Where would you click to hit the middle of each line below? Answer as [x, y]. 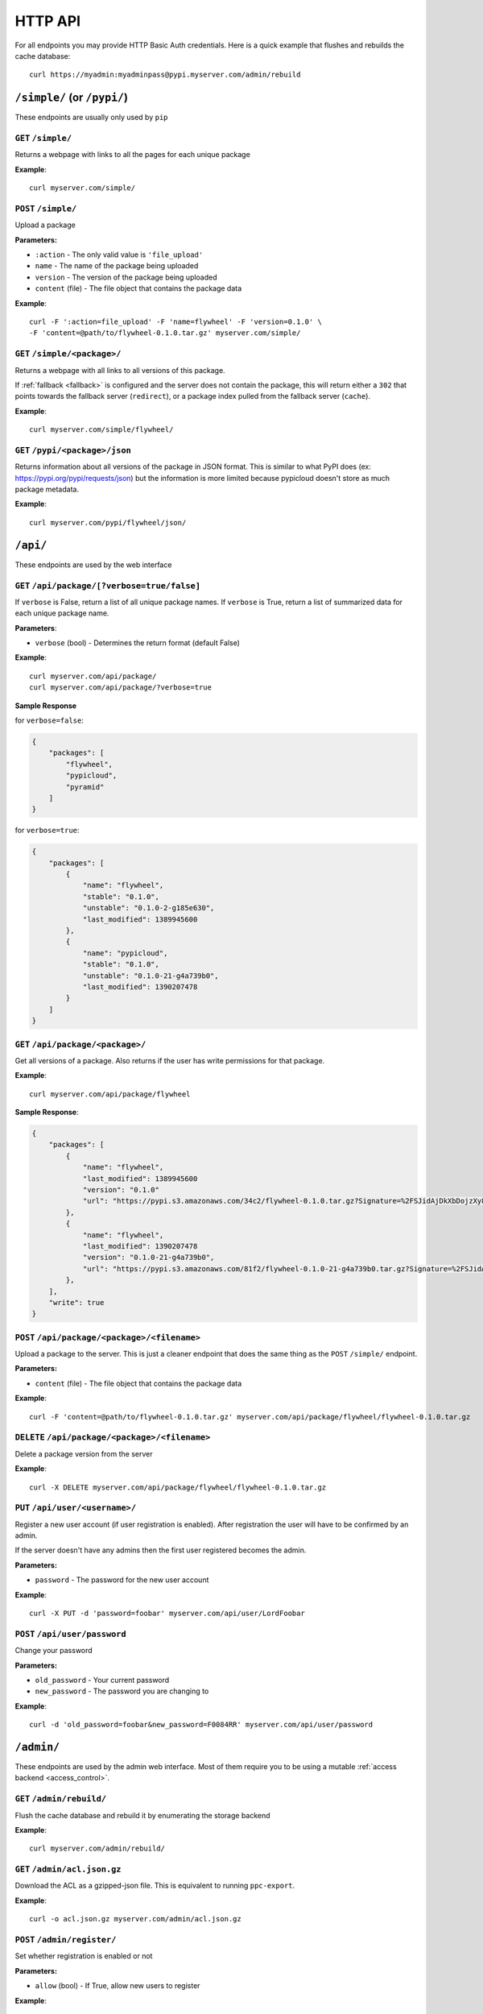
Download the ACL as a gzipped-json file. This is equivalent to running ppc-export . [155, 1886]
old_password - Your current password [102, 1680]
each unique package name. [62, 613]
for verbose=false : [49, 720]
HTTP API [47, 21]
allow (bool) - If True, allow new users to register [118, 1986]
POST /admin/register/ [66, 1939]
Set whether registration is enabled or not [84, 1956]
